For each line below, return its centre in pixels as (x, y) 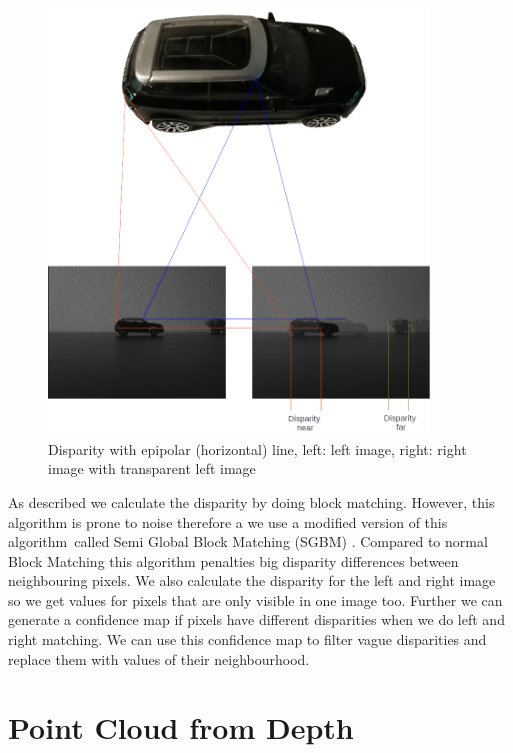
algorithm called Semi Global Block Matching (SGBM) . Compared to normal (248, 541)
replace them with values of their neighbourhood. (159, 658)
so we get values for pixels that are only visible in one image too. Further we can (255, 599)
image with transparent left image (152, 468)
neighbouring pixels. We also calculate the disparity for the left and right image (252, 580)
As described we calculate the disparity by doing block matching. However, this (251, 501)
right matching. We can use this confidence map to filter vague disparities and (247, 639)
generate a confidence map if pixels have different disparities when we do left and (256, 619)
